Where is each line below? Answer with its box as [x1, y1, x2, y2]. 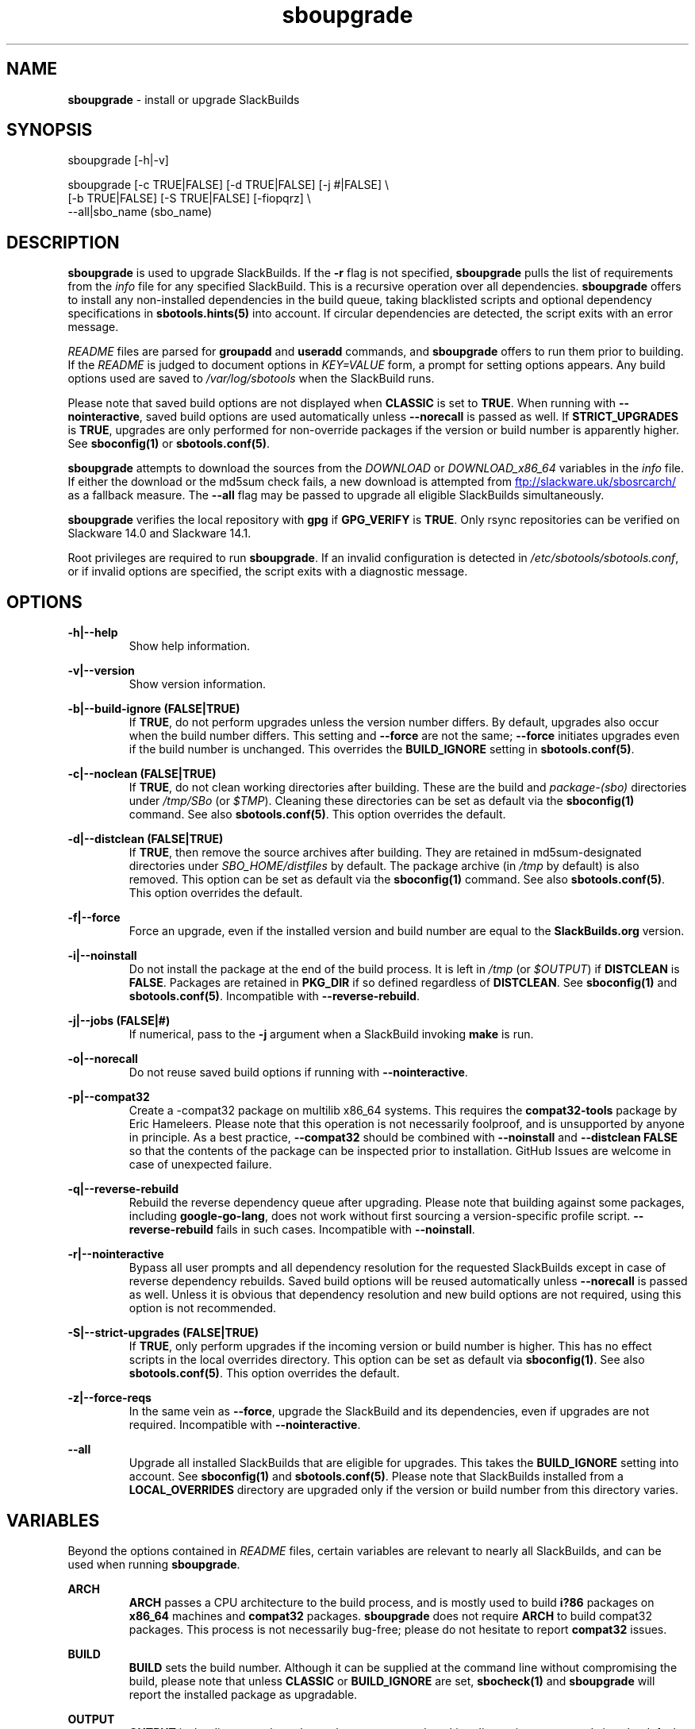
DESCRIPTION [6, 232, 120, 252]
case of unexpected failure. [129, 1157, 272, 1172]
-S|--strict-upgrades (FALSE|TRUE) [67, 1326, 259, 1340]
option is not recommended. [129, 1301, 277, 1315]
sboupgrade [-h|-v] [67, 153, 169, 168]
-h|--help [67, 626, 118, 640]
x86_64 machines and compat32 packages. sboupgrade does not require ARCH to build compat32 [129, 1608, 652, 1623]
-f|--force [67, 911, 121, 925]
